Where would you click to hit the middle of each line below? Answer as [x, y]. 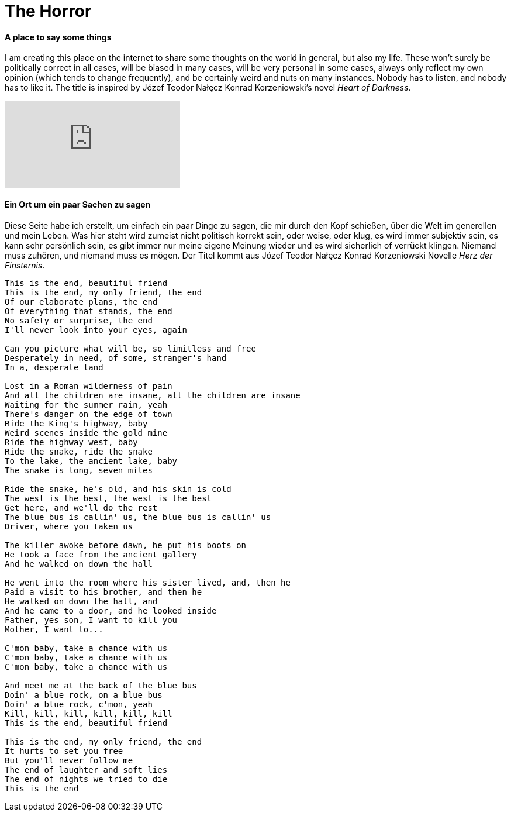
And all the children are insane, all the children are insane [153, 395]
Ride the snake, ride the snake [79, 451]
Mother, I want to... [54, 629]
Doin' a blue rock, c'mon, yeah [79, 704]
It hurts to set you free [64, 751]
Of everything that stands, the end [89, 311]
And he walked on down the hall [79, 564]
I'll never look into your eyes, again [96, 330]
